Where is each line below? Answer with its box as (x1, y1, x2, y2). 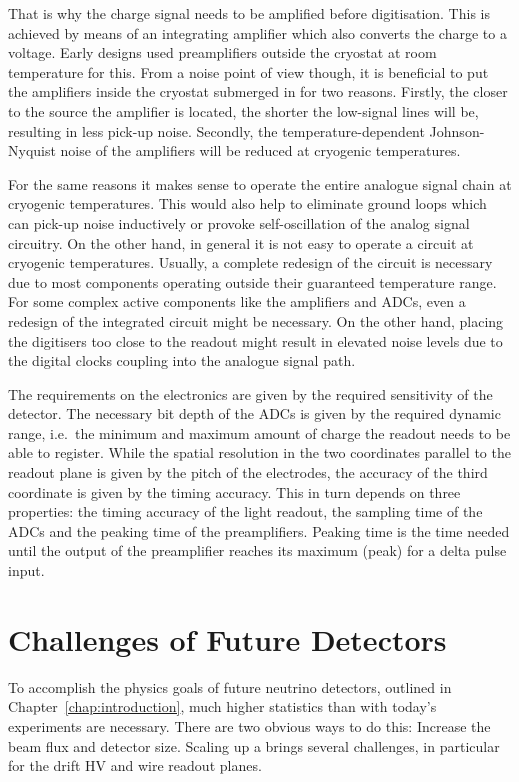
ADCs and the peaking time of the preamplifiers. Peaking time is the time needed (8, 520, 510, 541)
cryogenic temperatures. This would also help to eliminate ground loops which (8, 193, 487, 214)
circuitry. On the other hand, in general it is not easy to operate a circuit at (8, 232, 474, 253)
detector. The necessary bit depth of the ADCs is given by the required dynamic (8, 403, 501, 424)
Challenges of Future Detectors (8, 618, 447, 659)
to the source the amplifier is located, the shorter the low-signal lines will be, (8, 100, 479, 121)
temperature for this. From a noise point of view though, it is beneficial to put (8, 61, 489, 82)
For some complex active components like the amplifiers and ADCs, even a (8, 291, 466, 312)
